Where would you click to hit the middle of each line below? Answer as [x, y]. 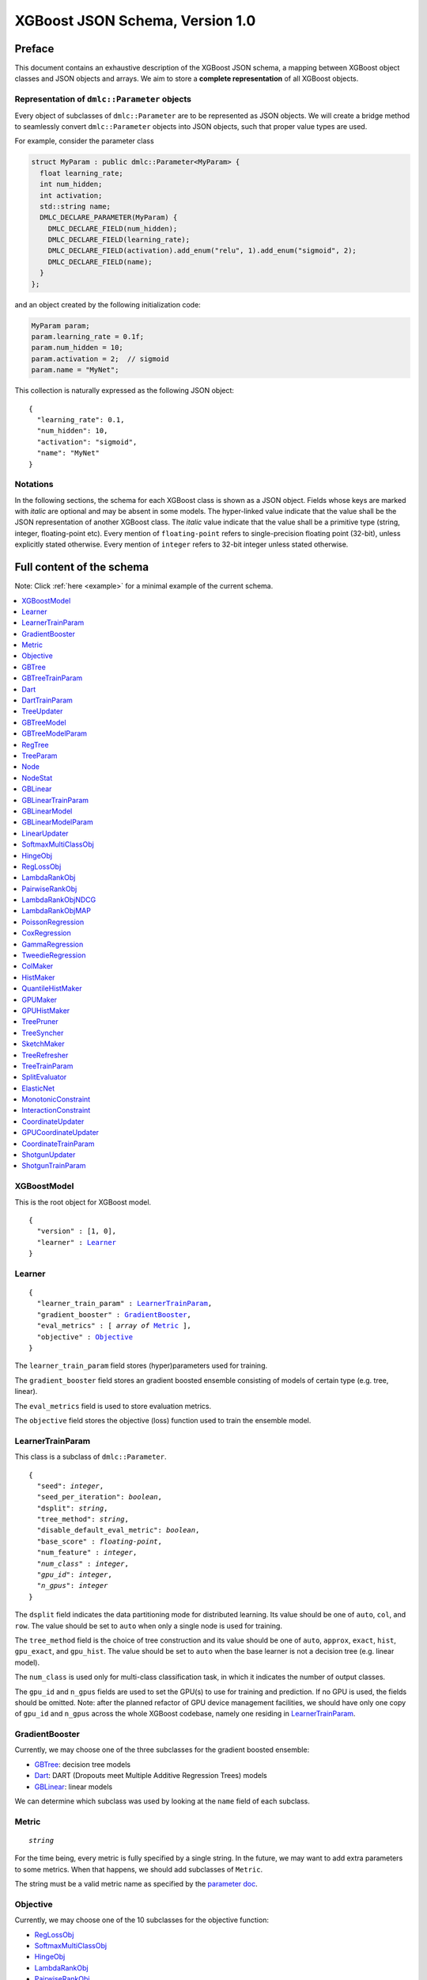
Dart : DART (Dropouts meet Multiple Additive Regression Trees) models [151, 1776]
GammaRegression [53, 944]
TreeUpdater [42, 711]
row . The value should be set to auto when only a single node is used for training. [148, 1626]
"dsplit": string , [72, 1508]
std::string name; [75, 206]
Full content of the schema [82, 567]
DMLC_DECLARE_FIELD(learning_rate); [119, 240]
